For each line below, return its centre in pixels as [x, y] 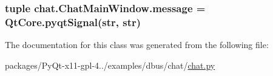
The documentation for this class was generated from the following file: [137, 45]
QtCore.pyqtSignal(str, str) [73, 22]
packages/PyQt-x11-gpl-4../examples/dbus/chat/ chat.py [110, 65]
